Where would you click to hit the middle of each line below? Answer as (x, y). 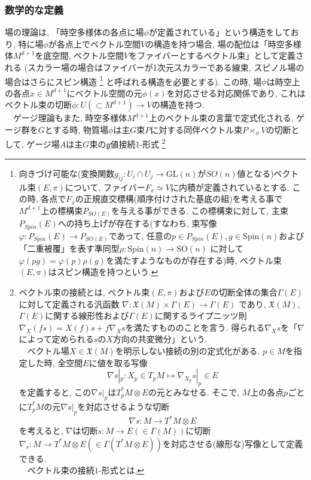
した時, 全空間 (55, 362)
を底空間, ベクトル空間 (80, 55)
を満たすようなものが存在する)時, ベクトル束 (193, 260)
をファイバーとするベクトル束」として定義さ (217, 55)
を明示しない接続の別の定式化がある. (187, 350)
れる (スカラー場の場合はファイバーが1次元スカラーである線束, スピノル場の (155, 67)
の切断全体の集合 (244, 292)
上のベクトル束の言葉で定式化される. (221, 118)
